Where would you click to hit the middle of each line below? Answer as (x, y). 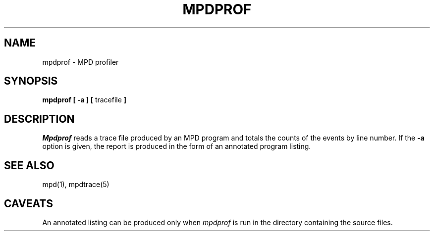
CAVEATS (28, 203)
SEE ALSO (29, 165)
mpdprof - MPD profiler (81, 62)
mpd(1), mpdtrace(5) (76, 185)
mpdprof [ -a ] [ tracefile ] (84, 100)
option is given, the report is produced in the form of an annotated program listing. (177, 146)
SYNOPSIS (31, 81)
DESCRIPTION (39, 119)
